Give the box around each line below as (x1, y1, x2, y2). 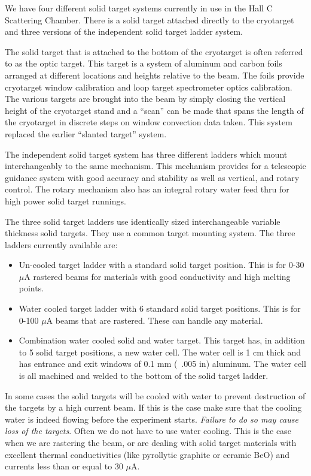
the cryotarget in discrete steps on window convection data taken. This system (5, 116, 292, 128)
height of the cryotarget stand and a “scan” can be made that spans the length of (5, 104, 304, 116)
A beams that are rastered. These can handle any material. (46, 314, 263, 326)
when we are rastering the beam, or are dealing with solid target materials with (5, 436, 297, 448)
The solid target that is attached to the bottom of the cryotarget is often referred (5, 45, 303, 58)
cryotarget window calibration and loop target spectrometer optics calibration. (5, 80, 292, 93)
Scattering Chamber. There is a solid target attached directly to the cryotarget (5, 13, 294, 26)
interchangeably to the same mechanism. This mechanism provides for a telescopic (5, 159, 306, 172)
